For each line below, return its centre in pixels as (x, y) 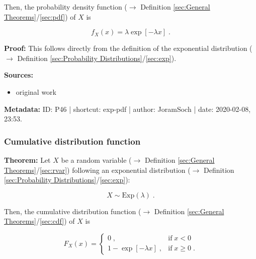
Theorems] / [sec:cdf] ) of (39, 221)
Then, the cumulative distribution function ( (73, 211)
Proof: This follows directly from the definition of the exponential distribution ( (128, 48)
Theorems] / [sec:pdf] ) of (40, 16)
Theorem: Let (27, 159)
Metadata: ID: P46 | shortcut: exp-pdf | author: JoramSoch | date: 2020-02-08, (127, 109)
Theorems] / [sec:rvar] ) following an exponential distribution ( (97, 170)
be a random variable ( (96, 159)
